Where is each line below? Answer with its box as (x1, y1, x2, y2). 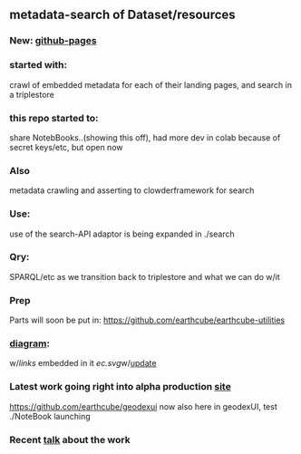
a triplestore (9, 89, 54, 100)
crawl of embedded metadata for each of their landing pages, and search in (9, 79, 293, 90)
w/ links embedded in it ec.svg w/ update (9, 358, 157, 369)
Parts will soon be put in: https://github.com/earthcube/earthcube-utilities (9, 314, 286, 325)
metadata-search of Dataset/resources (9, 7, 236, 23)
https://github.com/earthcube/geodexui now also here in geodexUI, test (9, 401, 278, 411)
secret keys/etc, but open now (9, 141, 123, 152)
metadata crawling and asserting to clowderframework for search (9, 185, 255, 196)
